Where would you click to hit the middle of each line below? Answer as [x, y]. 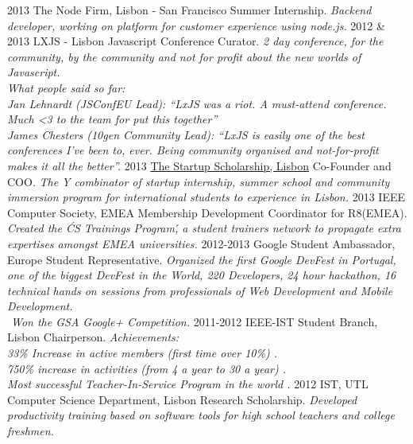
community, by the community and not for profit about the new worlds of [184, 56]
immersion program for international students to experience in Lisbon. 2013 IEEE [206, 197]
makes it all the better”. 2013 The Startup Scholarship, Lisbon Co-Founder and [199, 165]
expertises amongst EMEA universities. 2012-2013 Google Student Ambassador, [201, 243]
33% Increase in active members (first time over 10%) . [142, 353]
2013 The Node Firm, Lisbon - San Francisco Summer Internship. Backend [189, 10]
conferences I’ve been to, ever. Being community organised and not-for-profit [193, 150]
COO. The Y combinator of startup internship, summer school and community [199, 181]
